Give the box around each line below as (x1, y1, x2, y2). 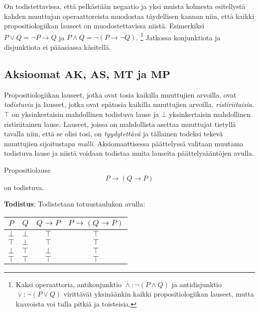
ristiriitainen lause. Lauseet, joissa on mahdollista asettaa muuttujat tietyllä (4, 118, 236, 129)
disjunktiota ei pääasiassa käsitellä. (4, 42, 111, 52)
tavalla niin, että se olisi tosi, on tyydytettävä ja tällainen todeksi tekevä (4, 128, 223, 139)
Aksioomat (4, 66, 61, 82)
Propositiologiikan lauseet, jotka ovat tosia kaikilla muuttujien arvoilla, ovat (4, 89, 237, 100)
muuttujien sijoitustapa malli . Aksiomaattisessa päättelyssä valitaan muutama (4, 138, 244, 148)
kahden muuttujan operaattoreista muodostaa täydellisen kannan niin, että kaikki (4, 10, 255, 21)
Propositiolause (4, 164, 51, 175)
